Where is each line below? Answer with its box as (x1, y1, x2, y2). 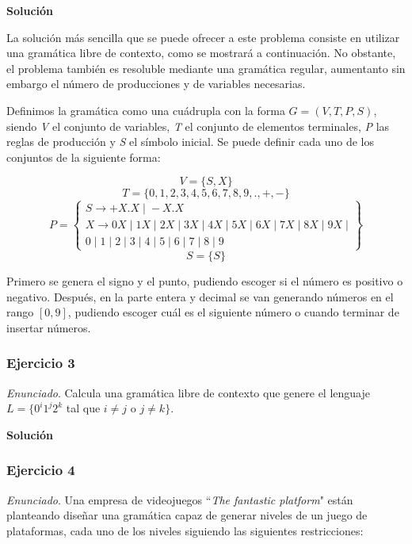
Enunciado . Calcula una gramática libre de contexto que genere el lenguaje (6, 384, 370, 400)
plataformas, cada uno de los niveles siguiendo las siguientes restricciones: (6, 522, 364, 538)
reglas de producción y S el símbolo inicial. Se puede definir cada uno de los (6, 133, 375, 150)
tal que (66, 400, 101, 416)
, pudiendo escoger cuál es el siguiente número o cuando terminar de (67, 304, 399, 320)
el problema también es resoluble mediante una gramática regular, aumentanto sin (6, 59, 406, 76)
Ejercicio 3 (6, 353, 75, 373)
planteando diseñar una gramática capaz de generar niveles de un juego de (6, 507, 368, 523)
